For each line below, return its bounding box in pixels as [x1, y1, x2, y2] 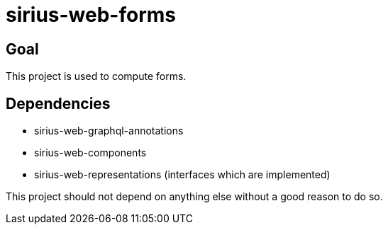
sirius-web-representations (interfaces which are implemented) [34, 168, 331, 181]
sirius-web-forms [6, 3, 176, 27]
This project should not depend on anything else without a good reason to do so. [6, 190, 383, 203]
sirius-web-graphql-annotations [34, 125, 184, 137]
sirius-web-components [34, 146, 147, 159]
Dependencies [6, 94, 111, 113]
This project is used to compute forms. [6, 70, 187, 83]
